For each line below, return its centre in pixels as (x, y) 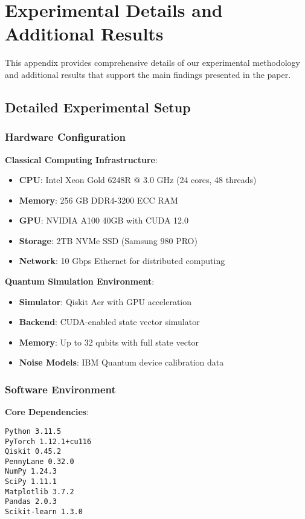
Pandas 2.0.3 (31, 502)
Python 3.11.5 (33, 431)
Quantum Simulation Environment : (80, 281)
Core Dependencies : (47, 412)
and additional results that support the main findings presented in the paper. (148, 74)
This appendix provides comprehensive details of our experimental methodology (152, 63)
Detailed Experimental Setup (98, 107)
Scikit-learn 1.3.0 (44, 512)
